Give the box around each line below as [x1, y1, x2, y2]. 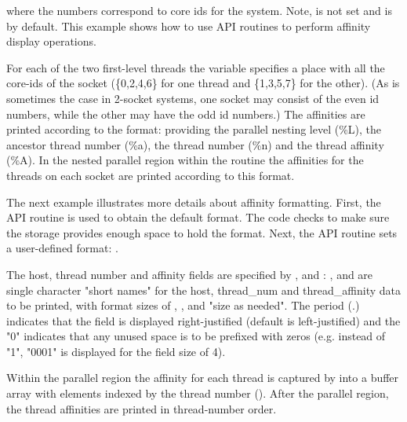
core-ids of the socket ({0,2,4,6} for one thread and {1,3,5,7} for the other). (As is [6, 75, 400, 91]
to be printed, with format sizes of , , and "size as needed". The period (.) [6, 297, 360, 314]
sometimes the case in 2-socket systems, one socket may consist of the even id [6, 90, 380, 106]
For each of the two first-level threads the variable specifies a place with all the [6, 59, 385, 75]
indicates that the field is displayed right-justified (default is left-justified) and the [6, 312, 401, 328]
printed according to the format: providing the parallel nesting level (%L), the [6, 121, 382, 138]
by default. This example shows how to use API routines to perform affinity [6, 17, 371, 34]
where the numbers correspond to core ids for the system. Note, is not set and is [6, 2, 392, 18]
